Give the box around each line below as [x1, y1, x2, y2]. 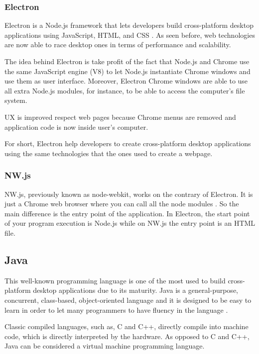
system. [4, 95, 27, 105]
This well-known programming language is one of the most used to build [4, 275, 226, 285]
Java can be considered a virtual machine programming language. [4, 341, 205, 351]
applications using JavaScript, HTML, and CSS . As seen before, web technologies [4, 29, 255, 40]
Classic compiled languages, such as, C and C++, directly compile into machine [4, 321, 249, 332]
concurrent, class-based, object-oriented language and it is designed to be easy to [4, 294, 252, 305]
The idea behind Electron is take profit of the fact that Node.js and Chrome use [4, 56, 250, 66]
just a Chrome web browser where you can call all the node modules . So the [4, 198, 239, 209]
